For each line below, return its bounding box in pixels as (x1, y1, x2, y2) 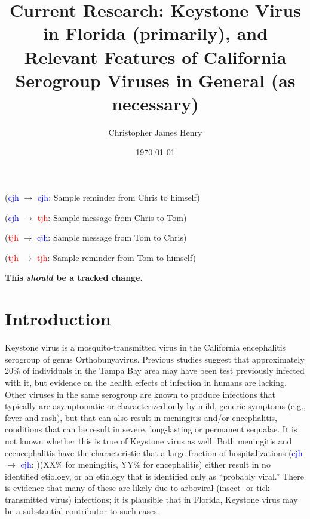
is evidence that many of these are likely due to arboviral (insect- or (5, 481, 254, 494)
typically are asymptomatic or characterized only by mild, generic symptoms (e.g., (5, 400, 306, 412)
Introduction (5, 306, 111, 331)
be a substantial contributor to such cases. (5, 505, 159, 517)
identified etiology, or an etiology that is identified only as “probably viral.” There (5, 469, 304, 482)
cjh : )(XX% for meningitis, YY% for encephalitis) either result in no (20, 458, 271, 471)
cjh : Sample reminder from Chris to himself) (37, 191, 200, 204)
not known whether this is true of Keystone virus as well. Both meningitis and (5, 434, 292, 447)
